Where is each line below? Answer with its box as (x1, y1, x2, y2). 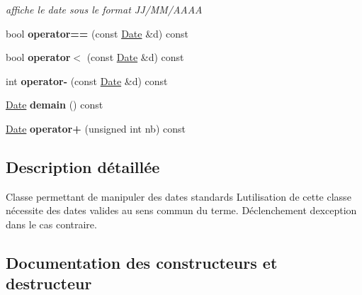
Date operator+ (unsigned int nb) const (6, 121, 186, 135)
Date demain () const (6, 97, 103, 112)
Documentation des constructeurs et (6, 251, 278, 273)
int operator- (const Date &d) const (6, 73, 168, 88)
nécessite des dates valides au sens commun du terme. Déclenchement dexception (6, 203, 357, 218)
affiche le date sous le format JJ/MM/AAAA (6, 2, 203, 16)
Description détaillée (6, 155, 160, 177)
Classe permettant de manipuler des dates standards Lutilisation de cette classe (6, 189, 351, 204)
